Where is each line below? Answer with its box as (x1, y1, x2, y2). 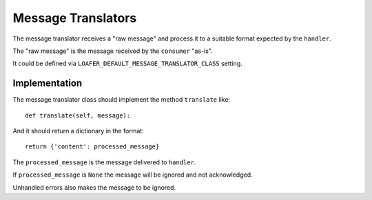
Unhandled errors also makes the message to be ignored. (12, 183, 176, 192)
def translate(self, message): (25, 111, 131, 120)
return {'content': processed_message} (25, 143, 160, 151)
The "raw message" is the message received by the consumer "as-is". (12, 47, 213, 55)
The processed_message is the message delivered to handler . (12, 158, 196, 166)
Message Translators (12, 10, 137, 25)
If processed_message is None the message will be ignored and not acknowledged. (12, 170, 253, 179)
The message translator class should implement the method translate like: (12, 96, 231, 104)
